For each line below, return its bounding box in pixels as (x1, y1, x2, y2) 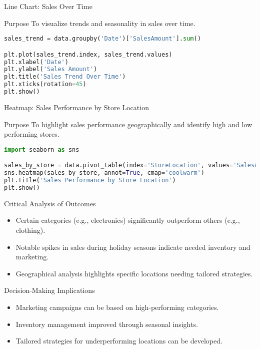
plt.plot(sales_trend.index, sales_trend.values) (4, 51, 172, 58)
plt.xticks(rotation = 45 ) (4, 81, 86, 88)
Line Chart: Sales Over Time (4, 1, 92, 11)
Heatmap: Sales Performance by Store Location (4, 102, 149, 112)
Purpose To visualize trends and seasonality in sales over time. (4, 18, 195, 28)
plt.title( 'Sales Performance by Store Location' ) (4, 177, 176, 184)
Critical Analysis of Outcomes (4, 198, 96, 208)
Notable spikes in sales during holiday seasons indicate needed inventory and (15, 241, 250, 252)
